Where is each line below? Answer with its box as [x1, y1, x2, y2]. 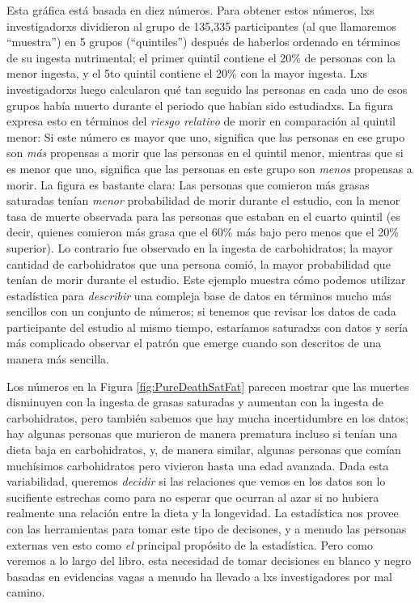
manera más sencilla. [6, 350, 109, 367]
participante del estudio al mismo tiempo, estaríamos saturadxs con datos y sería [6, 318, 408, 335]
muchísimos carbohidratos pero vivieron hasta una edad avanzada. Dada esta [6, 456, 389, 473]
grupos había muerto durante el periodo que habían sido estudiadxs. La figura [6, 96, 393, 113]
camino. [6, 584, 45, 601]
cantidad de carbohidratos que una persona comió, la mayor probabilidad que [6, 255, 391, 272]
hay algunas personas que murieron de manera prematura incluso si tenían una [6, 425, 398, 442]
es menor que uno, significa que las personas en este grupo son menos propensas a [6, 159, 413, 176]
